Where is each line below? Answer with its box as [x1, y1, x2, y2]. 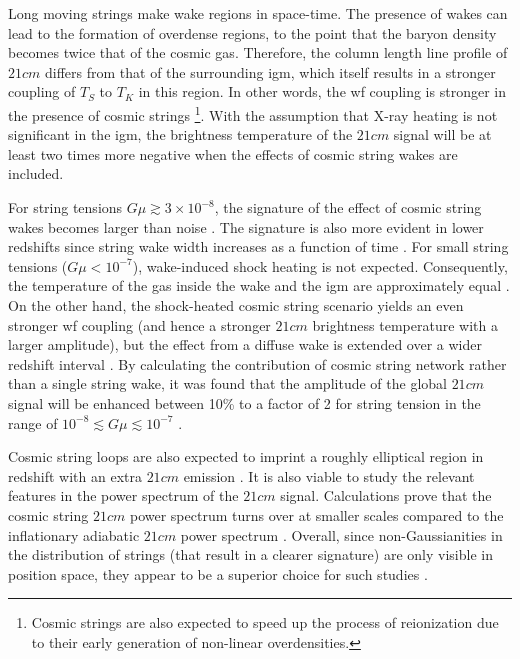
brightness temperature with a [312, 314, 498, 335]
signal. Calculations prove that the [280, 485, 492, 506]
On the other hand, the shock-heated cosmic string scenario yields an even [8, 294, 464, 315]
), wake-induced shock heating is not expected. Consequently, [132, 255, 508, 276]
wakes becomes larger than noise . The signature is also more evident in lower [8, 216, 484, 237]
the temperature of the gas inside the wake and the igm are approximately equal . [8, 275, 510, 296]
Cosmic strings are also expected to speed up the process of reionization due [31, 612, 499, 633]
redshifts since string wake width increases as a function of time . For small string [8, 236, 509, 257]
